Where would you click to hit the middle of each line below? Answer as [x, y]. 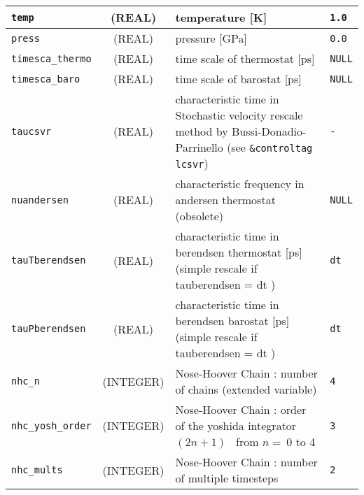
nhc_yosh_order [51, 425]
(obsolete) [199, 216]
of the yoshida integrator [236, 425]
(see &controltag [270, 147]
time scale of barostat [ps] [238, 79]
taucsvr [31, 131]
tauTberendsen [49, 260]
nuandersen [40, 200]
